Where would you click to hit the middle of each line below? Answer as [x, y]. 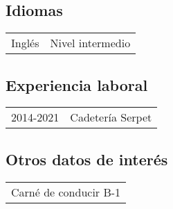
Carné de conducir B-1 [66, 192]
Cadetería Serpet [111, 117]
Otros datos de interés [87, 159]
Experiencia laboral [77, 84]
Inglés [25, 43]
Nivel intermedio [90, 43]
